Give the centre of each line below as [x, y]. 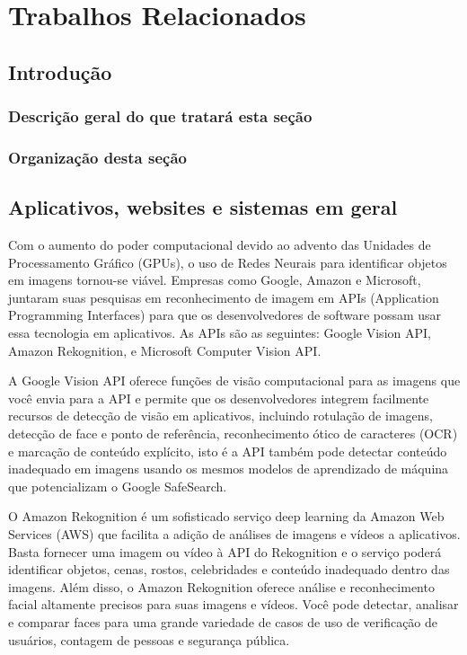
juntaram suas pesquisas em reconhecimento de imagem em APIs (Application [224, 297]
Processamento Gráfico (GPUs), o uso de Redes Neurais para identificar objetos [228, 262]
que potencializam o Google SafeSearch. [118, 486]
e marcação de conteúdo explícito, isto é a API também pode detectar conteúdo [228, 451]
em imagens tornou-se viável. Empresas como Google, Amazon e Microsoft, [215, 280]
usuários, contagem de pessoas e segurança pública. [149, 639]
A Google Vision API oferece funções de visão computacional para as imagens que [234, 381]
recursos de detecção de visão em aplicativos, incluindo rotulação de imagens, [220, 416]
